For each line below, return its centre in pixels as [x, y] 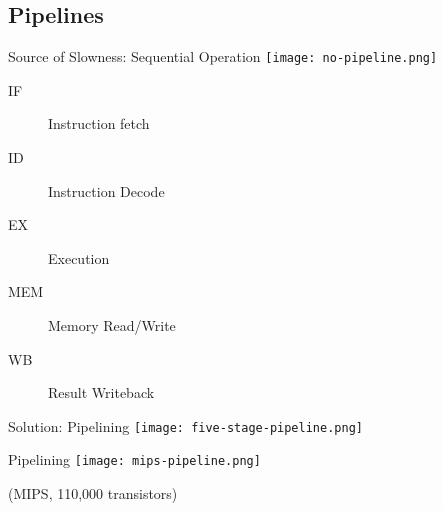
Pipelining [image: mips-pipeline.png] [134, 459]
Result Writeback [101, 392]
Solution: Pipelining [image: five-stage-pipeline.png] [185, 425]
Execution [79, 257]
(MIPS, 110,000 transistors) [93, 493]
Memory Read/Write [112, 325]
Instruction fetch [99, 123]
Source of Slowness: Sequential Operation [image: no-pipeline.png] [223, 56]
